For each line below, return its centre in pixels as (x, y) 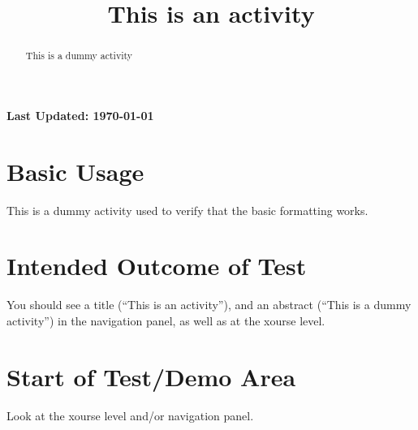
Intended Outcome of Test (157, 266)
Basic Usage (75, 171)
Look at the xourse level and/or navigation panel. (130, 415)
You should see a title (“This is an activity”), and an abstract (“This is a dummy (209, 305)
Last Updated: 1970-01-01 (80, 115)
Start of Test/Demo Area (151, 376)
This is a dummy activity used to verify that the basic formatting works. (187, 210)
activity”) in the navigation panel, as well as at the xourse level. (166, 320)
